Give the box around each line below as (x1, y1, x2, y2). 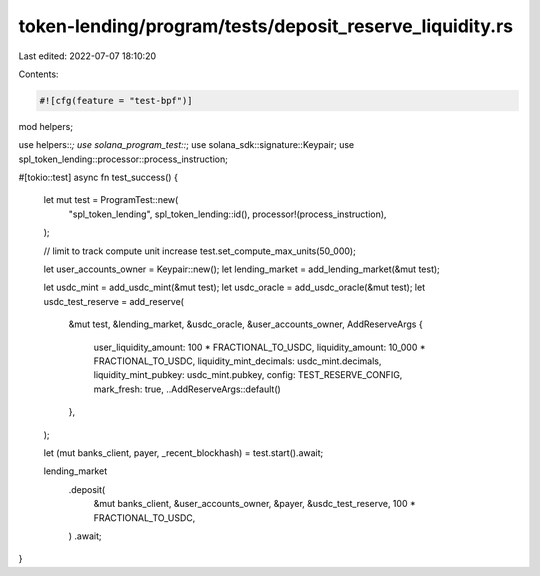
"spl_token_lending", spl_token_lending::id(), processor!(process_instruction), (68, 208, 387, 220)
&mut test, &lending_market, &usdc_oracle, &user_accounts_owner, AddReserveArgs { (68, 318, 424, 330)
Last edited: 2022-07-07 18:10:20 (18, 50, 157, 62)
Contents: (18, 68, 59, 80)
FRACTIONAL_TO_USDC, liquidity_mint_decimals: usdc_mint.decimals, (93, 355, 382, 367)
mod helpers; (18, 120, 74, 132)
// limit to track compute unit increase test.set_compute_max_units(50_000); (43, 245, 357, 257)
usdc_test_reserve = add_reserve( (43, 295, 185, 307)
